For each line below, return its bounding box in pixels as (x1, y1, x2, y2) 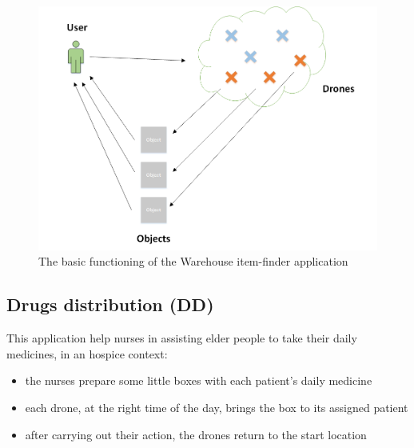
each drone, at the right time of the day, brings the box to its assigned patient (25, 398, 408, 415)
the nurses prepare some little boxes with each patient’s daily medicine (25, 372, 372, 389)
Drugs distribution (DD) (6, 292, 214, 317)
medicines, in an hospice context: (6, 345, 168, 362)
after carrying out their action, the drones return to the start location (25, 426, 367, 442)
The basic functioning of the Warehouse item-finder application (38, 253, 348, 270)
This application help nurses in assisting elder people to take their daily (6, 330, 357, 346)
